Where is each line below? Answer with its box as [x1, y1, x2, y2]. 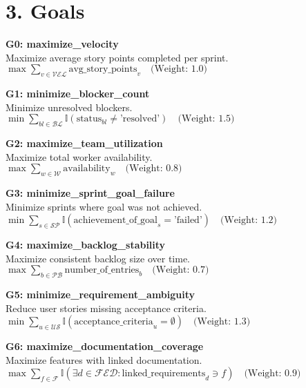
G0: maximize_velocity [6, 37, 119, 51]
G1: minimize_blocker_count [6, 86, 150, 101]
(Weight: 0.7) [152, 265, 209, 275]
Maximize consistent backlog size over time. [6, 251, 190, 265]
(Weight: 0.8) [125, 164, 182, 174]
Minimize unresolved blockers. [6, 99, 133, 114]
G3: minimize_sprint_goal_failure [6, 186, 175, 200]
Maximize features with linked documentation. [6, 352, 202, 367]
